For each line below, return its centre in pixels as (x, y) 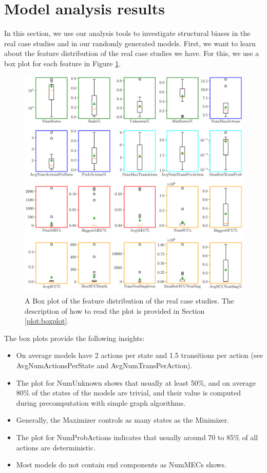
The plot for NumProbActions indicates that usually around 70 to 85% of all (137, 437)
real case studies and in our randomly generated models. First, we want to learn (130, 43)
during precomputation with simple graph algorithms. (101, 402)
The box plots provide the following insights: (74, 338)
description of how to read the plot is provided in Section (115, 310)
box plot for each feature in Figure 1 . (63, 63)
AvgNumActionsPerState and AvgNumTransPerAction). (104, 365)
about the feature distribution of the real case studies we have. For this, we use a (132, 53)
